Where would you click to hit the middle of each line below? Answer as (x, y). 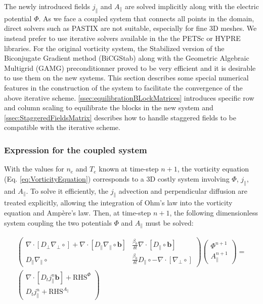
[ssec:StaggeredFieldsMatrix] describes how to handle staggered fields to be (120, 117)
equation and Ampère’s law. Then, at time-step (78, 212)
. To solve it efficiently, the (67, 190)
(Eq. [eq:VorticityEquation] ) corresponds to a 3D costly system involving (117, 178)
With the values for (34, 169)
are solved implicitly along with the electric (192, 6)
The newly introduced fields (47, 6)
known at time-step (129, 169)
